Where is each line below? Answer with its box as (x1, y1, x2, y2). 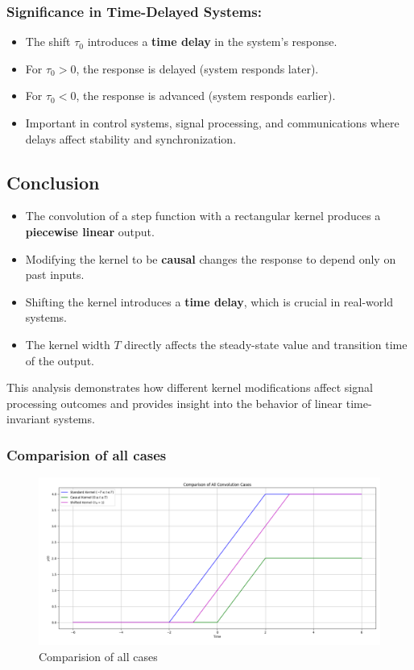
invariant (6, 410, 51, 427)
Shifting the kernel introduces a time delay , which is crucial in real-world (25, 293, 393, 310)
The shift (25, 33, 71, 50)
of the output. (25, 352, 94, 368)
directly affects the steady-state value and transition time (124, 335, 408, 352)
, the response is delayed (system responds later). (76, 60, 319, 77)
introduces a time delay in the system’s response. (87, 33, 337, 50)
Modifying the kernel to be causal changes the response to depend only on (25, 250, 396, 267)
